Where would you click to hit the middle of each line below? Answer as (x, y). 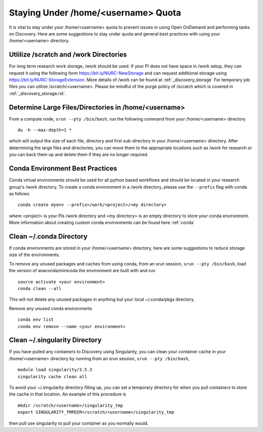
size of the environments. (35, 255)
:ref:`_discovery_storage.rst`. (38, 93)
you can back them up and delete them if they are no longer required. (79, 155)
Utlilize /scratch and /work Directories (68, 55)
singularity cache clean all (52, 376)
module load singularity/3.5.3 (55, 370)
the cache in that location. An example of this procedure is (68, 394)
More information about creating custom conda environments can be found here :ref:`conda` (102, 223)
